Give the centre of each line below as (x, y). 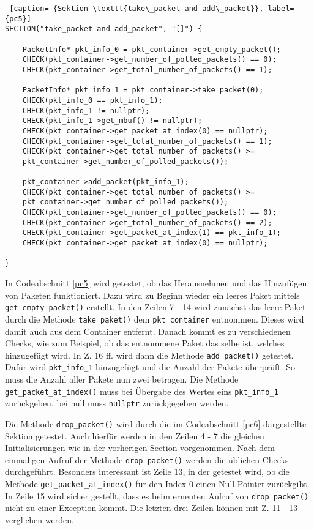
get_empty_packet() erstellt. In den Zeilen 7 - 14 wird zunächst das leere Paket (155, 307)
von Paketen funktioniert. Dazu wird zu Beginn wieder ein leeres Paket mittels (152, 295)
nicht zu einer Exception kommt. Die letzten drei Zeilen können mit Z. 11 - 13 (151, 508)
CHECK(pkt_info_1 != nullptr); (86, 110)
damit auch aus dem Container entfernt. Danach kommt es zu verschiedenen (148, 331)
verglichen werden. (39, 519)
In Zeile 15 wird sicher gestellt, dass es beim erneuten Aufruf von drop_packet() (157, 495)
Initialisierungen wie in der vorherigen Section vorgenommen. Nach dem (140, 448)
